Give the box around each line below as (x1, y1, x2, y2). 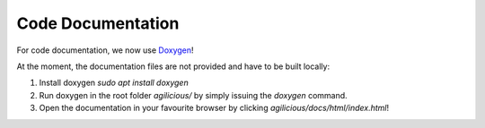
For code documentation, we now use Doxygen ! (16, 45, 194, 55)
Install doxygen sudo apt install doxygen (39, 77, 189, 89)
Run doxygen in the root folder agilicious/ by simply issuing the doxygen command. (39, 90, 348, 100)
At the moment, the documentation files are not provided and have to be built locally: (16, 61, 331, 72)
